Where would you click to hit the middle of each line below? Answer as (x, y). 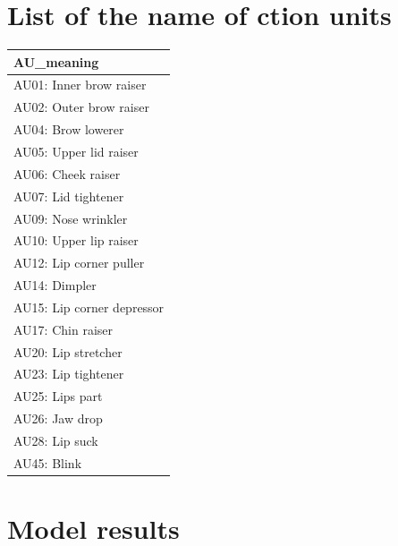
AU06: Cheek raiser (67, 173)
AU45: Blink (48, 462)
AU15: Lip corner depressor (89, 307)
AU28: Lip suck (56, 440)
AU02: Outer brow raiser (81, 107)
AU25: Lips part (58, 396)
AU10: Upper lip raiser (76, 240)
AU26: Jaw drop (58, 418)
